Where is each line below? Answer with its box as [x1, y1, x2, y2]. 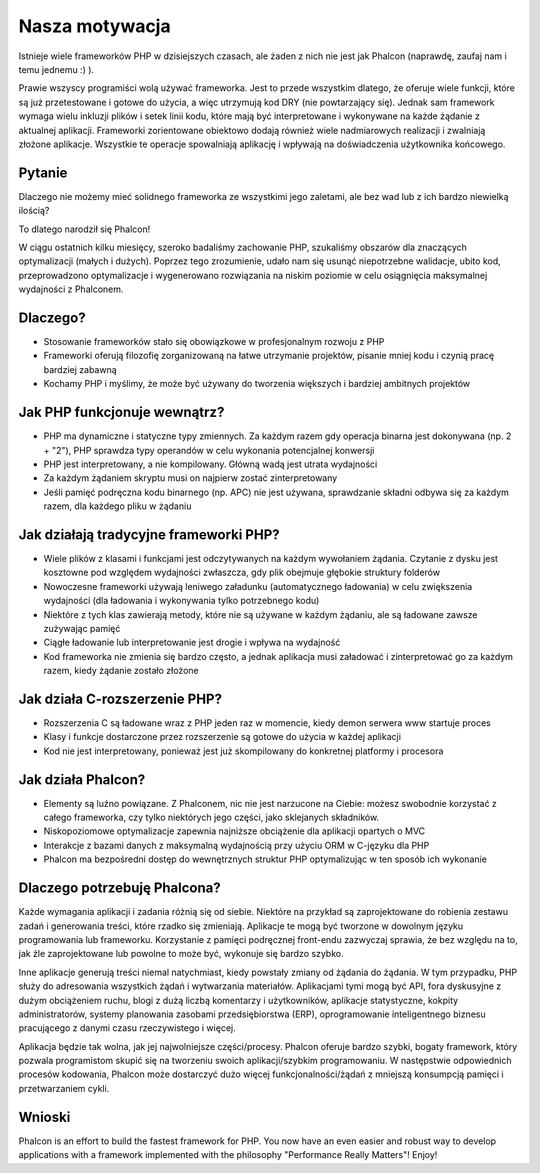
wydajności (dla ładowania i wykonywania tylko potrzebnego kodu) [43, 595, 320, 607]
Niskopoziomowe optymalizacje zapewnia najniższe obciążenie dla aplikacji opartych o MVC [43, 825, 426, 837]
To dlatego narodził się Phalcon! [18, 223, 151, 235]
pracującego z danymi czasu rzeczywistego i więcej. [18, 1022, 236, 1034]
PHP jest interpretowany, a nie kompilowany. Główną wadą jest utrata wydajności [43, 458, 378, 470]
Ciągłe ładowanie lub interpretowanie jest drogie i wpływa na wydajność [43, 636, 341, 649]
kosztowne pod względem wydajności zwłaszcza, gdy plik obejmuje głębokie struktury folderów [43, 566, 440, 579]
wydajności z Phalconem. [18, 283, 124, 295]
